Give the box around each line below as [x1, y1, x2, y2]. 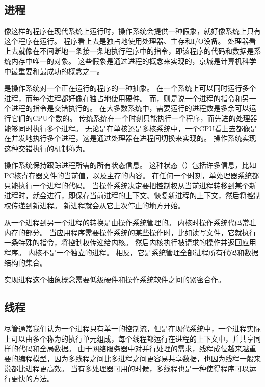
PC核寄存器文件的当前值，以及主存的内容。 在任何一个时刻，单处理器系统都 [4, 170, 259, 180]
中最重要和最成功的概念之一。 [4, 65, 104, 76]
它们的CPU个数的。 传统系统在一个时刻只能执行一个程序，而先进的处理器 [11, 112, 257, 123]
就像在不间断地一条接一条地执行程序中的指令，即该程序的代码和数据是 [18, 45, 254, 56]
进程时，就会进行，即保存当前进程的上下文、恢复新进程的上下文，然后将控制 [4, 190, 261, 201]
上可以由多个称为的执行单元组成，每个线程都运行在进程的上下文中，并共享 [4, 333, 254, 344]
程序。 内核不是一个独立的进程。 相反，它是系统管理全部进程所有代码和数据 [4, 247, 259, 258]
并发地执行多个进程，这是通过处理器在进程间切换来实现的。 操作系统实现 [11, 133, 256, 143]
